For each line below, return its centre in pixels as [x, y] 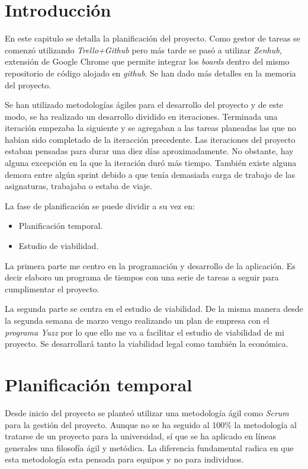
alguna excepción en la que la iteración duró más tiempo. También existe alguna [151, 163]
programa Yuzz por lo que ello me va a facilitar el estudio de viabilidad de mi [145, 332]
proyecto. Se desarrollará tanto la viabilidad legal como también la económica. [147, 344]
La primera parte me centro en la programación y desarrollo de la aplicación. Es [150, 265]
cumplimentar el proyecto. [52, 288]
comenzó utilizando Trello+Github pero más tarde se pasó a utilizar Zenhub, [143, 50]
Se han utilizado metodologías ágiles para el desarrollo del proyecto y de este [144, 105]
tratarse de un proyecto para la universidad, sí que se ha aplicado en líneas [140, 436]
